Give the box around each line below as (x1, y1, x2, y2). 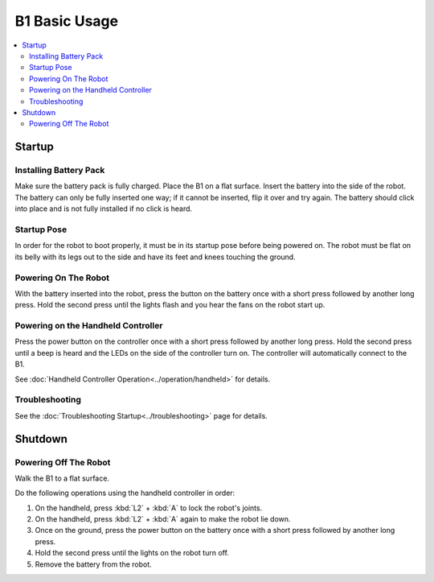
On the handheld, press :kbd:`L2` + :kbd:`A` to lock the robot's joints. (35, 503, 263, 513)
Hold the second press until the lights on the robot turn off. (35, 548, 229, 558)
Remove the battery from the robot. (35, 559, 152, 569)
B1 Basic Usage (14, 12, 119, 30)
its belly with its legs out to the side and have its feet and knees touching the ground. (14, 252, 297, 262)
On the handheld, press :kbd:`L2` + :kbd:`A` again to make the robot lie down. (35, 514, 291, 524)
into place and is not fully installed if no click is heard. (14, 204, 193, 213)
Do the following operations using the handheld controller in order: (14, 488, 235, 498)
